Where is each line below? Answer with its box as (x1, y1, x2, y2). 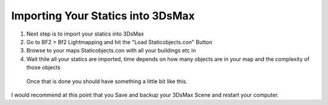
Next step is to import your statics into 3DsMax (26, 30, 144, 37)
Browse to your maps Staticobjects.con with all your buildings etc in (26, 47, 196, 54)
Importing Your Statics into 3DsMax (11, 9, 195, 22)
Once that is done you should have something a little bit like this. (26, 77, 188, 84)
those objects (26, 64, 61, 71)
